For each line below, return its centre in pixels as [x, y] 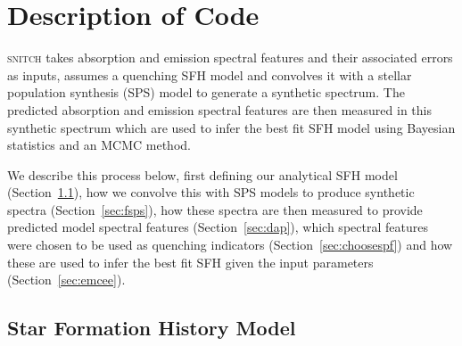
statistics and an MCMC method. [99, 145]
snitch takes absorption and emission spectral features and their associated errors [230, 58]
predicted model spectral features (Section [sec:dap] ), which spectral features [218, 227]
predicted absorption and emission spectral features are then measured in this [219, 109]
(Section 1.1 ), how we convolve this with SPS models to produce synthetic [211, 192]
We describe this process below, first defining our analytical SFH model [202, 174]
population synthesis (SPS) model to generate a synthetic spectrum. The [206, 92]
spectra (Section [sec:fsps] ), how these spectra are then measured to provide [215, 209]
